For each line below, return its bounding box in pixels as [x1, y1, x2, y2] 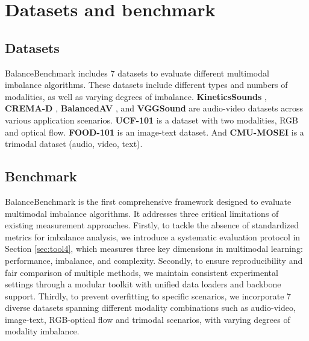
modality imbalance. [5, 325, 80, 337]
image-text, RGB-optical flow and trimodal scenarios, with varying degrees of [5, 313, 290, 325]
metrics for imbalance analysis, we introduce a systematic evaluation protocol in [5, 230, 301, 243]
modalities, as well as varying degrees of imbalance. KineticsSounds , [5, 90, 267, 102]
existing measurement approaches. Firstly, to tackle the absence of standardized [5, 219, 299, 231]
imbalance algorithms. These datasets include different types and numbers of [5, 78, 288, 91]
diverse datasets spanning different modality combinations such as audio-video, [5, 301, 296, 314]
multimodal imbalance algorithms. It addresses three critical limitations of [5, 207, 279, 219]
